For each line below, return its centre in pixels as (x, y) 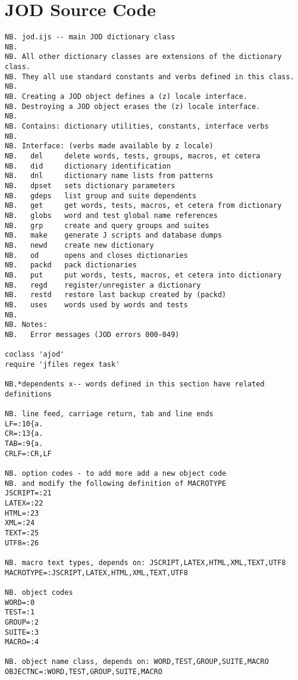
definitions (28, 394)
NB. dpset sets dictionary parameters (90, 185)
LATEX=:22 (24, 503)
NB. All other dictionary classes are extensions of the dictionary (143, 57)
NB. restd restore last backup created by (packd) (116, 295)
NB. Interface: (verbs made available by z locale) (109, 146)
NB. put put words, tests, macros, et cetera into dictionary (143, 275)
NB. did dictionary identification (88, 166)
